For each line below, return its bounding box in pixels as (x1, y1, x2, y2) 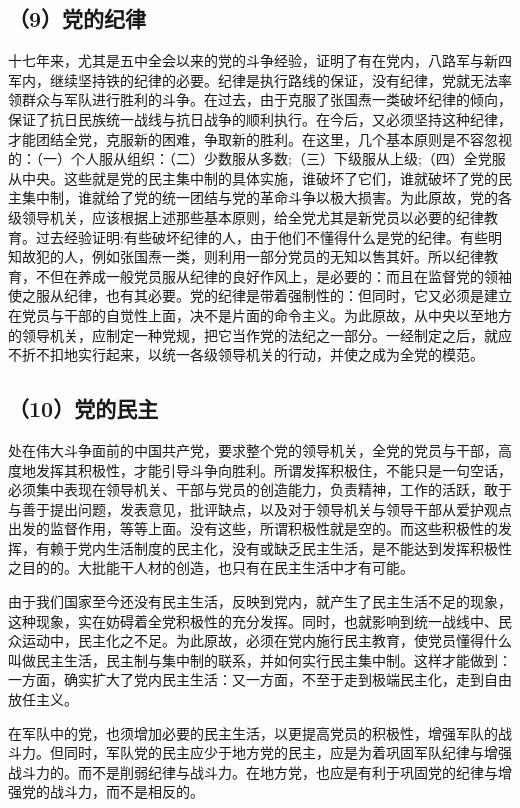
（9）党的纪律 (8, 3, 147, 34)
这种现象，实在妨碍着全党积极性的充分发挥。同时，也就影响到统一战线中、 (8, 610, 498, 631)
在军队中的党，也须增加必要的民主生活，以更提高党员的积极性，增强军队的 (8, 722, 498, 743)
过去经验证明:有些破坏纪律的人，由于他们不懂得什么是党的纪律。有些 (35, 226, 488, 247)
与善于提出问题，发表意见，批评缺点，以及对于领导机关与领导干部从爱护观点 (8, 498, 512, 519)
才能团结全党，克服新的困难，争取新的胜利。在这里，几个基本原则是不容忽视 (8, 128, 512, 149)
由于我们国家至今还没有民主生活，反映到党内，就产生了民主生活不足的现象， (8, 591, 512, 612)
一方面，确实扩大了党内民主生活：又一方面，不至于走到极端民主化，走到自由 (8, 669, 512, 690)
